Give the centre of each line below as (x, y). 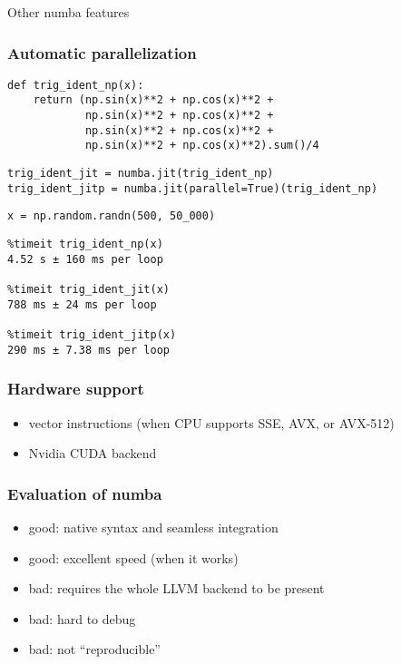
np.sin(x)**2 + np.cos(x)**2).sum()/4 (202, 146)
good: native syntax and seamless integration (153, 527)
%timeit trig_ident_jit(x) (88, 290)
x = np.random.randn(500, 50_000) (112, 216)
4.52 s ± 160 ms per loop (85, 259)
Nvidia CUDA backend (93, 453)
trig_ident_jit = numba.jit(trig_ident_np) (141, 174)
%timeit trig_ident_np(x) (85, 244)
